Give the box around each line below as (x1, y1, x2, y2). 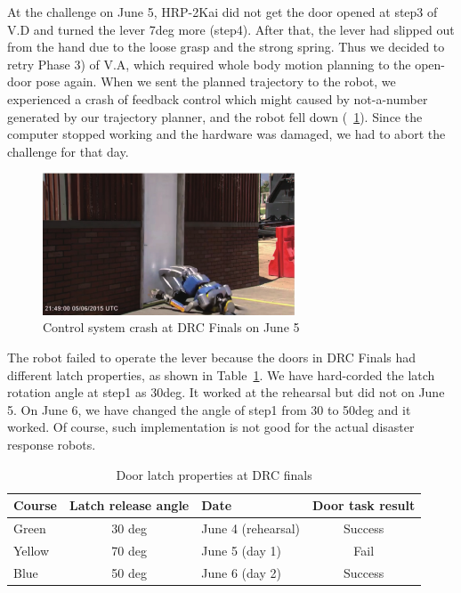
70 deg (111, 540, 147, 559)
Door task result (312, 496, 416, 515)
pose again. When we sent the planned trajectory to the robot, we (36, 72, 396, 91)
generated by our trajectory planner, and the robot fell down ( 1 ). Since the (7, 107, 423, 126)
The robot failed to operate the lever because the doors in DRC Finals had (7, 347, 417, 366)
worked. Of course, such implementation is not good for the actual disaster (7, 418, 415, 436)
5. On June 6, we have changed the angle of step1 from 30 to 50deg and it (7, 400, 411, 418)
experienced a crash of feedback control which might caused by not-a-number (7, 89, 428, 108)
